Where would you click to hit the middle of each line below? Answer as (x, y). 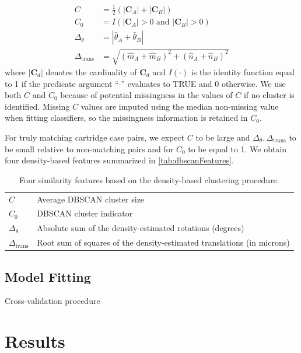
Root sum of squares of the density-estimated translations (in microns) (163, 242)
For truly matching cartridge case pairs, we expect (95, 137)
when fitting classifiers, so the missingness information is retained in (126, 118)
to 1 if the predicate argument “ (62, 83)
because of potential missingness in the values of (146, 95)
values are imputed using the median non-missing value (180, 106)
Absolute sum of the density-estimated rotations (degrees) (141, 228)
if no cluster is (269, 95)
